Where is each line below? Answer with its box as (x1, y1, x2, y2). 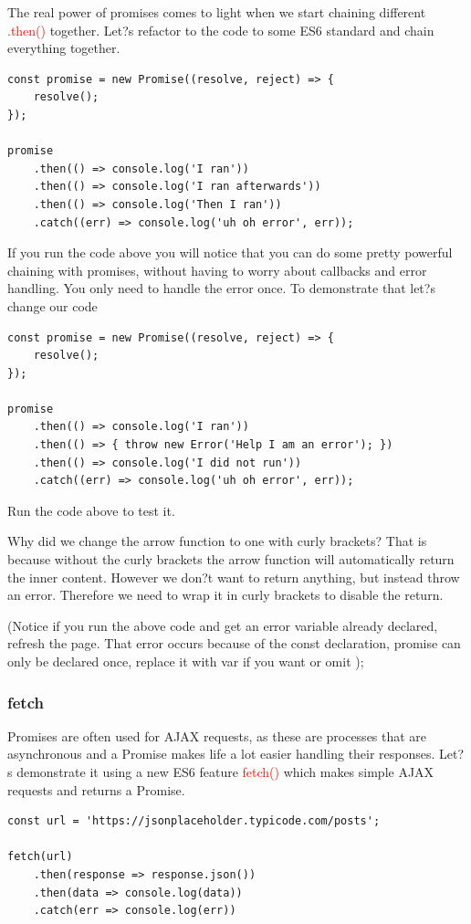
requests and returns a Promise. (7, 780, 185, 799)
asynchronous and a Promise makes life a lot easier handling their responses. (7, 744, 435, 763)
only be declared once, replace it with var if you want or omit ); (7, 652, 364, 670)
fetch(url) (7, 850, 73, 864)
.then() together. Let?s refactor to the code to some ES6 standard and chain (7, 20, 434, 39)
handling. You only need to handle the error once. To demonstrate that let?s (7, 278, 435, 298)
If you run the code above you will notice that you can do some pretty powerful (7, 243, 453, 262)
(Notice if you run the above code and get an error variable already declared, (7, 615, 438, 635)
